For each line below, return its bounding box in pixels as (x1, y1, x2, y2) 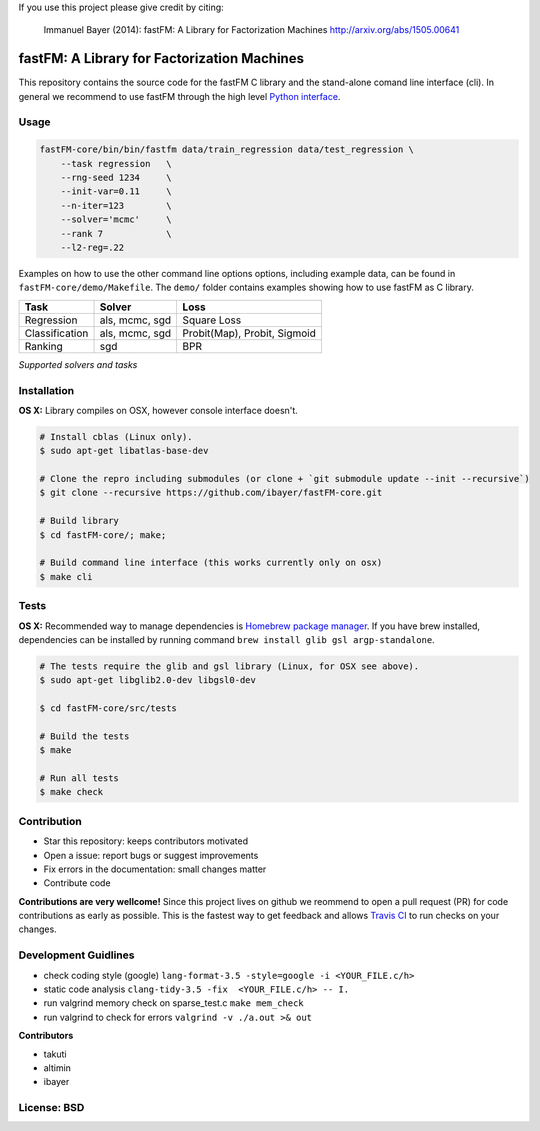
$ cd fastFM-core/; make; (39, 529, 167, 540)
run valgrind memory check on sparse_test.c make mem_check (43, 997, 304, 1009)
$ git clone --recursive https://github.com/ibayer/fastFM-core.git (39, 487, 383, 499)
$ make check (39, 786, 104, 798)
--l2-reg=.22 (60, 241, 125, 253)
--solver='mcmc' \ (60, 214, 172, 225)
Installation (18, 383, 75, 397)
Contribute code (43, 877, 111, 889)
